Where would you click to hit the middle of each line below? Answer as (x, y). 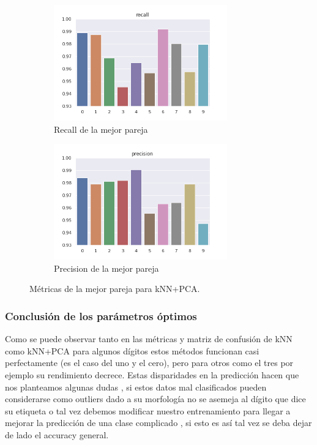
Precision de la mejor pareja (106, 268)
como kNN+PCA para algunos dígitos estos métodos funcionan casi (132, 350)
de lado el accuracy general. (57, 434)
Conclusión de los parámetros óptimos (101, 316)
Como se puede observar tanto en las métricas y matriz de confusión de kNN (149, 339)
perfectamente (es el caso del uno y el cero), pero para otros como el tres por (149, 363)
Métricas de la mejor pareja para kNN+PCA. (115, 289)
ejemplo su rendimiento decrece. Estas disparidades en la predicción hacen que (152, 374)
